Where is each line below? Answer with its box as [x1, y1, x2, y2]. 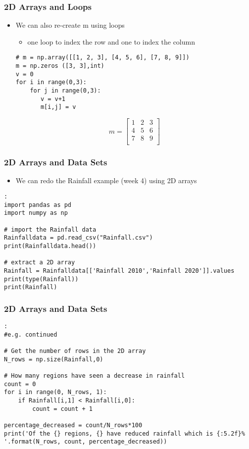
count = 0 [4, 380, 36, 388]
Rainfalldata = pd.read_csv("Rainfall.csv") [4, 234, 153, 242]
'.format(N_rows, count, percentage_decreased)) [4, 438, 167, 446]
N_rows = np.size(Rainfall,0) [4, 355, 103, 363]
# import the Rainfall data [4, 226, 97, 233]
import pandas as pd [4, 201, 72, 208]
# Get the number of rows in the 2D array [4, 348, 146, 354]
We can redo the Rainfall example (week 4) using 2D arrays [15, 175, 197, 186]
